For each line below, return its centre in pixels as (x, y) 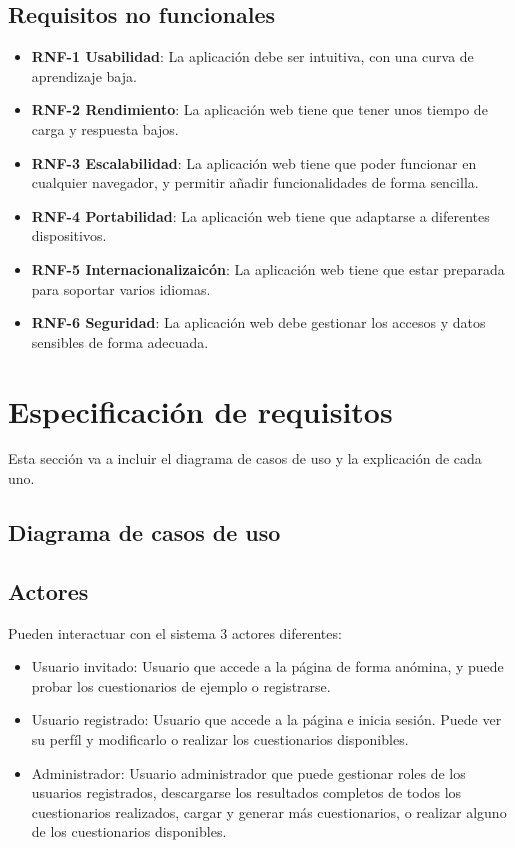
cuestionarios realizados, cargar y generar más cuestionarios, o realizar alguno (269, 811)
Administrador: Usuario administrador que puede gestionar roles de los (248, 772)
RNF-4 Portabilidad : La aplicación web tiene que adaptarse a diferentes (260, 215)
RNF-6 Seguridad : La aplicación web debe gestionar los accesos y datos (258, 322)
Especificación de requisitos (200, 410)
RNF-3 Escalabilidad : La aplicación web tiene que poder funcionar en (254, 162)
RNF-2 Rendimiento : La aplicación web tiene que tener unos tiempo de (259, 109)
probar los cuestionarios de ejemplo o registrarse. (181, 685)
